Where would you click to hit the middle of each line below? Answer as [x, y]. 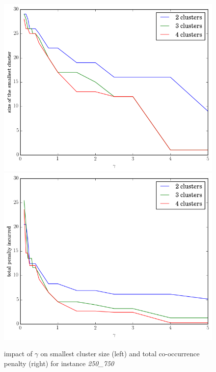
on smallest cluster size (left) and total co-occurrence [120, 354]
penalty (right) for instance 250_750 [59, 363]
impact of [18, 354]
